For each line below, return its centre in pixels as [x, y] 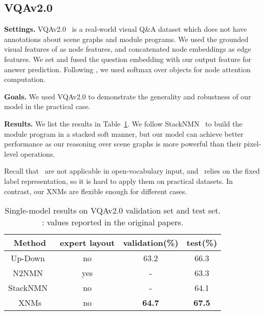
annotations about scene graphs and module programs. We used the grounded [126, 39]
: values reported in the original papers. [113, 222]
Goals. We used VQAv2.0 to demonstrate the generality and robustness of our [128, 96]
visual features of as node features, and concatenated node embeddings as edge [128, 49]
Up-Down [28, 258]
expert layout [87, 243]
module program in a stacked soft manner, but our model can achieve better [124, 133]
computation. [25, 79]
